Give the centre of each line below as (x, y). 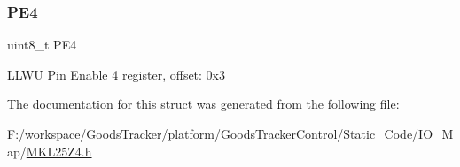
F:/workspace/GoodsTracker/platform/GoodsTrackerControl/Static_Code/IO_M (230, 133)
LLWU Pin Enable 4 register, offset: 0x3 (117, 74)
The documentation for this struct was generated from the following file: (203, 104)
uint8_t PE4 (42, 45)
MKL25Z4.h (59, 151)
